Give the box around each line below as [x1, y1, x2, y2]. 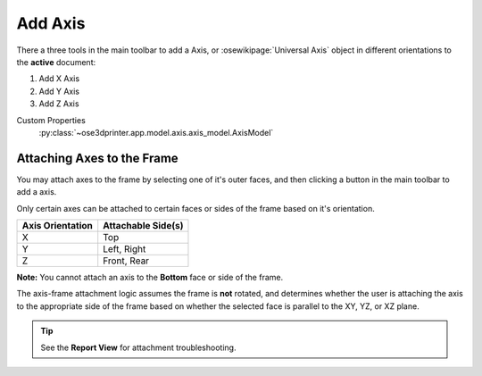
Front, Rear [103, 255, 150, 267]
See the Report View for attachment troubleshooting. [40, 342, 237, 353]
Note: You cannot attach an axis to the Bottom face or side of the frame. [16, 272, 284, 282]
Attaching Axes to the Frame [16, 150, 179, 165]
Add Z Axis [38, 98, 79, 109]
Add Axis [16, 13, 86, 33]
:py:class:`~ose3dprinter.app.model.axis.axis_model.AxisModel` [38, 127, 274, 138]
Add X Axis [38, 73, 80, 84]
